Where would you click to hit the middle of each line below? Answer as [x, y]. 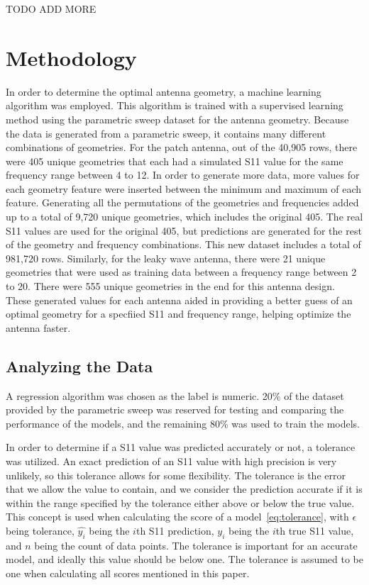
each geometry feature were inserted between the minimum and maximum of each [184, 188]
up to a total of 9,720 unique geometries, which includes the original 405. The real [184, 217]
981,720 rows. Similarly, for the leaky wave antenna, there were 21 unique [166, 258]
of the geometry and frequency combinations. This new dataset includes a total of [183, 244]
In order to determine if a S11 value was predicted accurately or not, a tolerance [181, 447]
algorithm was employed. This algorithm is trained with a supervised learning [175, 105]
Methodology [71, 57]
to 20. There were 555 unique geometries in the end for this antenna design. [170, 286]
